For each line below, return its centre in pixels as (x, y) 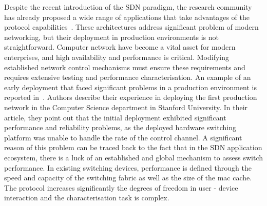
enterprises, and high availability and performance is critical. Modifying (117, 57)
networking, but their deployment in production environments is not (112, 37)
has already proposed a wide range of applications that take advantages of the (127, 17)
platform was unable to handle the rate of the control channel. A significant (123, 137)
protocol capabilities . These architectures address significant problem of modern (131, 27)
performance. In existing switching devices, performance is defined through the (128, 167)
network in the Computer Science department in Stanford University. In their (126, 107)
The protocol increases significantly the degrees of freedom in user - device (121, 187)
